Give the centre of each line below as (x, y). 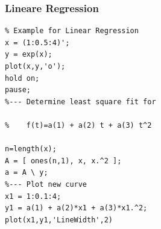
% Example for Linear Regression (72, 31)
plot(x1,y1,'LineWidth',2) (59, 220)
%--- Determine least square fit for (80, 102)
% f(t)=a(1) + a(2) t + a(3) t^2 (78, 125)
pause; (18, 90)
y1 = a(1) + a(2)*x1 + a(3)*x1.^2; (76, 208)
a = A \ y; (27, 173)
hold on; (22, 78)
